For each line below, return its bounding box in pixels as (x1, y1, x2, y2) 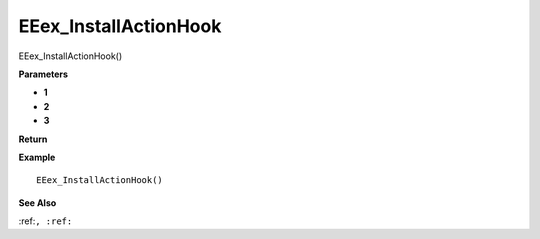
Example (18, 151, 56, 163)
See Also (18, 196, 57, 209)
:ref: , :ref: (18, 215, 73, 227)
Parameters (18, 68, 69, 80)
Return (18, 133, 48, 145)
